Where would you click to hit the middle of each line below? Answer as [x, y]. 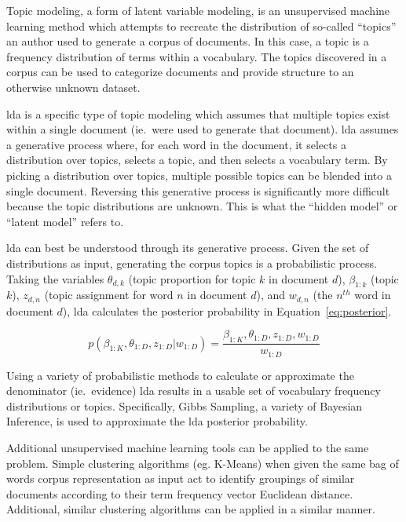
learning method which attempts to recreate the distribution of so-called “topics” [201, 26]
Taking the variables [55, 278]
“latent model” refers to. [65, 221]
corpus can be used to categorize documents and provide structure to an [180, 72]
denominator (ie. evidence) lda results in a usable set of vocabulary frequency [194, 391]
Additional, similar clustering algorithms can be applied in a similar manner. [191, 509]
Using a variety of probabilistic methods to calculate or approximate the [180, 375]
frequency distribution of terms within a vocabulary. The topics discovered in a [197, 56]
